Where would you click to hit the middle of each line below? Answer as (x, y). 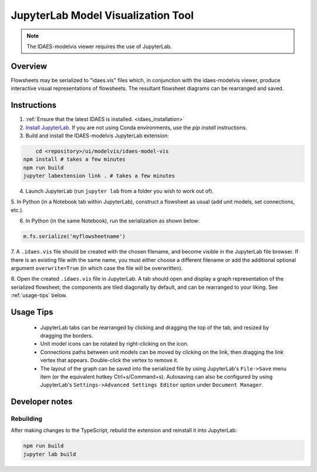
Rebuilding (26, 419)
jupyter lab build (50, 454)
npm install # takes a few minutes (74, 159)
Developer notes (42, 402)
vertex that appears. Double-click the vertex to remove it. (109, 360)
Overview (29, 66)
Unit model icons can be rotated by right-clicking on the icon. (114, 344)
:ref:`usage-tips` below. (39, 295)
